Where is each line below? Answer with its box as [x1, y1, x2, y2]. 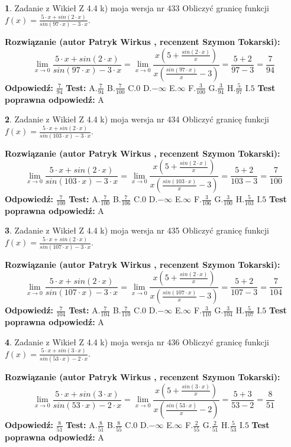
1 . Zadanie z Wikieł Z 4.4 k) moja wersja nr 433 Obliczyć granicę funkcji [5, 2, 269, 14]
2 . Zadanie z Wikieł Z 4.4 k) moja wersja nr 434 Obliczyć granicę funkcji [5, 113, 269, 125]
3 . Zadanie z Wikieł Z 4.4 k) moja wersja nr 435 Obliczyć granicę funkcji [5, 224, 269, 237]
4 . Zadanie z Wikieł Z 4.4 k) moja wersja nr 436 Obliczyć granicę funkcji [5, 335, 269, 348]
